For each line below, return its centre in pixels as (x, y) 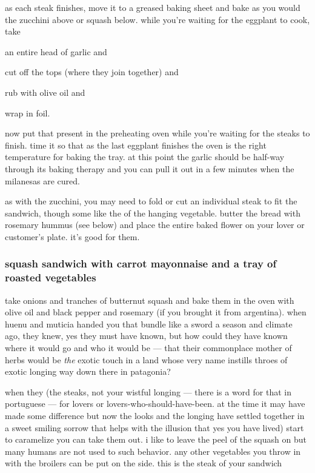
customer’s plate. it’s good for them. (72, 236)
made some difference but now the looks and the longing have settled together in (155, 415)
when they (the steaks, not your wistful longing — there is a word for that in (148, 391)
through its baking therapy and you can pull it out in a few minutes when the (150, 168)
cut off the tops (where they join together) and (92, 72)
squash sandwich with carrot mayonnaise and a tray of (141, 263)
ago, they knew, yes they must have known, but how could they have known (146, 336)
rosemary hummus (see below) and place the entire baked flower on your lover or (155, 225)
